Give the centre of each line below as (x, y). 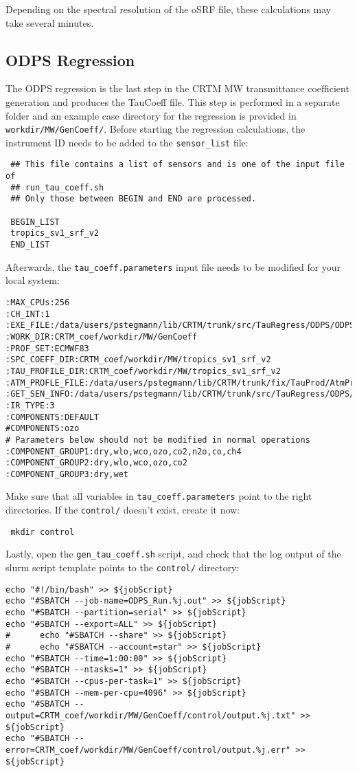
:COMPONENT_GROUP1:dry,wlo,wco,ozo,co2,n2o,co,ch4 (124, 451)
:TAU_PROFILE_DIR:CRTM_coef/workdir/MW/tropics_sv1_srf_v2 (143, 371)
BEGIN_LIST (35, 222)
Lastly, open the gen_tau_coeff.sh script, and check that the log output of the (173, 554)
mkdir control (43, 532)
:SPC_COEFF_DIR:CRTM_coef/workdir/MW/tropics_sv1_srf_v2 (138, 360)
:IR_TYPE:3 (30, 405)
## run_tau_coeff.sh (57, 187)
